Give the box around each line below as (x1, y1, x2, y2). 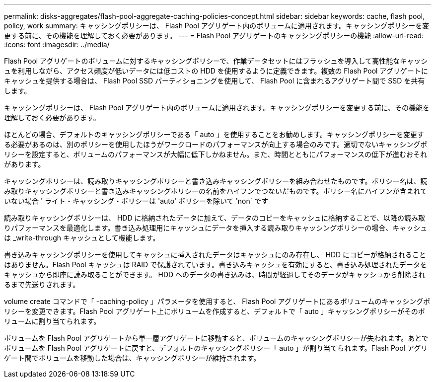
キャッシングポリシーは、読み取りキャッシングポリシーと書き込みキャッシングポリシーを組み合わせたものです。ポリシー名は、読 (4, 177, 428, 185)
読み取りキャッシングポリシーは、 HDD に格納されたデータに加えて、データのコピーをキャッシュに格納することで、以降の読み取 (4, 214, 426, 222)
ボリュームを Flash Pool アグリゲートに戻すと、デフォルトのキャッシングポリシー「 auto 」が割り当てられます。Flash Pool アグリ (4, 344, 428, 352)
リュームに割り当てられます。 (4, 317, 101, 325)
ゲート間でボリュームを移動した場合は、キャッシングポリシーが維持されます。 (4, 354, 261, 362)
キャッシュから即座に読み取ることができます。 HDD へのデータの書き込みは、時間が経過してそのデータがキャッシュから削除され (4, 270, 426, 279)
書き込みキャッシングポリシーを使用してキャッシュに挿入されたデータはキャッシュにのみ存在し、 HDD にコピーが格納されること (4, 250, 427, 259)
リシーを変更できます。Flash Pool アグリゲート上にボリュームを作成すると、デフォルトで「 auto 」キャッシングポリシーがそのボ (4, 307, 425, 315)
